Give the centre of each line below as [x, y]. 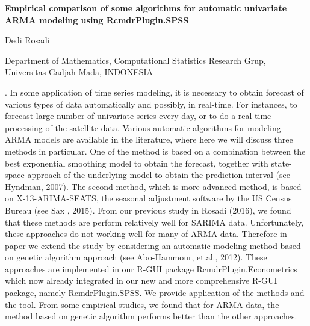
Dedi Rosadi [27, 40]
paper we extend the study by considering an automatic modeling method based [153, 245]
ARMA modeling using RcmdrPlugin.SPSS [97, 20]
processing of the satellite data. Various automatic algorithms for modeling [143, 127]
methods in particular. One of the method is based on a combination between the [155, 151]
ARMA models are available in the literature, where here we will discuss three [149, 139]
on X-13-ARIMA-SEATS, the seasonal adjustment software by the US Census [148, 198]
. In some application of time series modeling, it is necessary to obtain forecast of [154, 92]
